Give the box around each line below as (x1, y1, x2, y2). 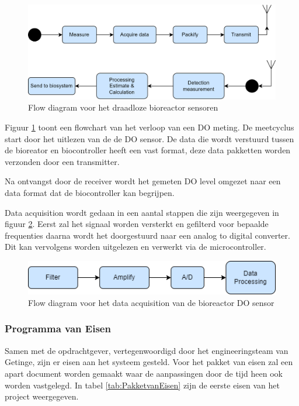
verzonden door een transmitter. (5, 155, 120, 167)
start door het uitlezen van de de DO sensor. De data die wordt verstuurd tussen (5, 132, 294, 144)
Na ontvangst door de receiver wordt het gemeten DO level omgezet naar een (5, 175, 281, 187)
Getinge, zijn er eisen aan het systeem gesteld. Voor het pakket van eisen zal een (5, 356, 293, 368)
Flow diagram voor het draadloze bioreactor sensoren (28, 101, 218, 113)
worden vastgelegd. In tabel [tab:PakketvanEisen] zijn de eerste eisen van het (5, 379, 280, 391)
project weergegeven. (5, 390, 79, 402)
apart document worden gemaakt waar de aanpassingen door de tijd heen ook (5, 367, 283, 379)
